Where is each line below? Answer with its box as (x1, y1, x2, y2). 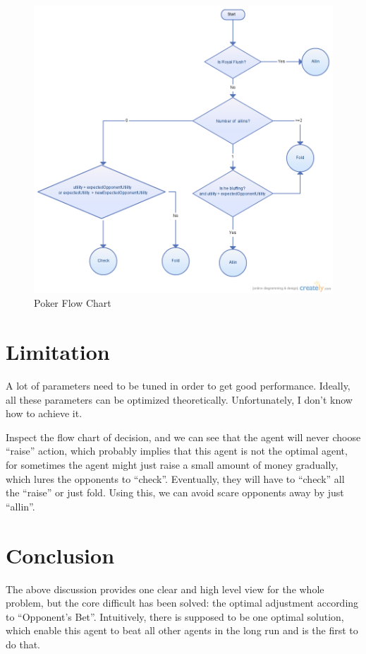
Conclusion (6, 540, 115, 569)
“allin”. (6, 498, 35, 513)
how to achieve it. (6, 406, 83, 421)
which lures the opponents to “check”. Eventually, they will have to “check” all (6, 471, 345, 486)
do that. (6, 636, 41, 651)
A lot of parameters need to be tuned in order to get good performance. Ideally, (6, 378, 350, 393)
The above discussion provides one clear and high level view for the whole (6, 581, 324, 596)
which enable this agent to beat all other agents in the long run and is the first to (6, 623, 358, 638)
